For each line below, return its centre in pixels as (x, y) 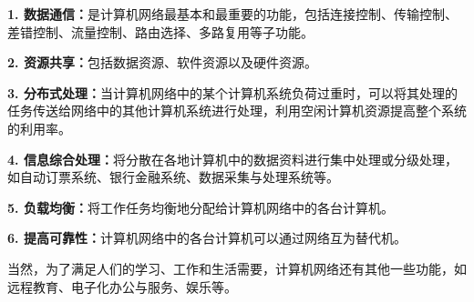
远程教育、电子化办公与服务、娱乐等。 (122, 286)
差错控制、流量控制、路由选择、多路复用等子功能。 (160, 31)
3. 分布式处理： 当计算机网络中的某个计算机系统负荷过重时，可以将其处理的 (232, 92)
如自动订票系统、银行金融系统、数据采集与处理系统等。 (173, 177)
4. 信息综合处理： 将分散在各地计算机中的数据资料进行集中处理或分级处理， (232, 159)
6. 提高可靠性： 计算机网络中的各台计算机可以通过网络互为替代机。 (207, 238)
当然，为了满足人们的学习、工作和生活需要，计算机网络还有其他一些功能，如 (237, 268)
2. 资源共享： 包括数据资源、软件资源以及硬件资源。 (162, 62)
